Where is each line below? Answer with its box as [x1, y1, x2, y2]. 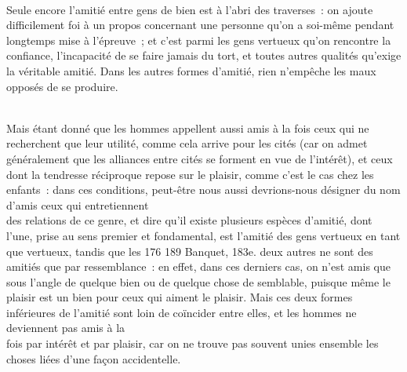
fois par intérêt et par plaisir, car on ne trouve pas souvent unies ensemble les [6, 335, 379, 352]
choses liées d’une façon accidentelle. [6, 350, 181, 367]
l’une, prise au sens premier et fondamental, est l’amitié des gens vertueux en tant [6, 227, 401, 243]
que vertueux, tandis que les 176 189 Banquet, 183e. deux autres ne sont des [6, 243, 373, 259]
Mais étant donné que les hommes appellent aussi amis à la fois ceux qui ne [6, 119, 369, 136]
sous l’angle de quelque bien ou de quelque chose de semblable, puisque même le [6, 273, 391, 290]
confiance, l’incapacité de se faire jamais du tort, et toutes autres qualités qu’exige [6, 47, 402, 64]
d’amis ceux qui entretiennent [6, 196, 149, 213]
